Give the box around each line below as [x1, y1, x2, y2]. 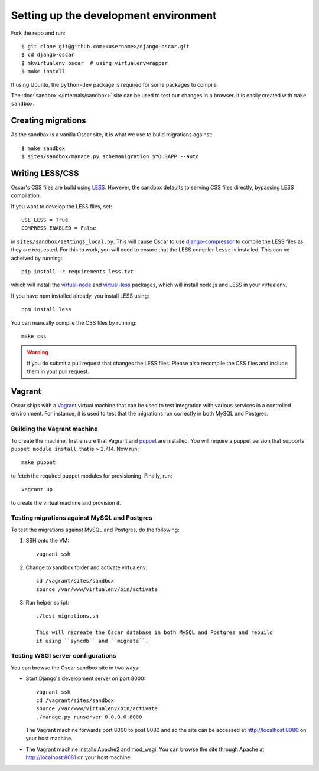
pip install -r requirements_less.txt [21, 269, 134, 275]
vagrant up [21, 486, 53, 493]
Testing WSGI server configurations [11, 652, 116, 660]
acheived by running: [11, 254, 63, 262]
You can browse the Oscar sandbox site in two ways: [11, 664, 140, 671]
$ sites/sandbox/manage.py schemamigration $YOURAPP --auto [21, 153, 199, 159]
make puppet [21, 459, 56, 466]
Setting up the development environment [11, 9, 217, 22]
